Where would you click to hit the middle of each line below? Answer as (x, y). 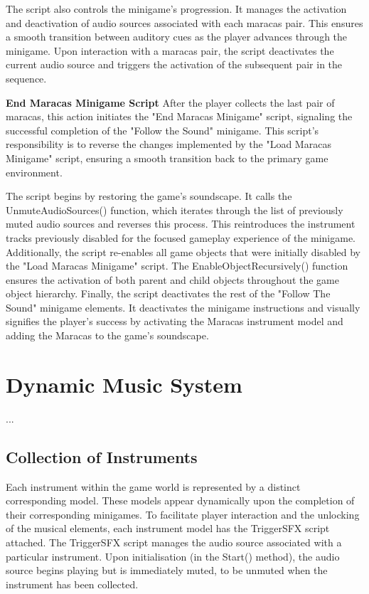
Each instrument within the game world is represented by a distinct (153, 486)
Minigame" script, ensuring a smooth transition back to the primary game (167, 158)
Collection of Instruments (102, 456)
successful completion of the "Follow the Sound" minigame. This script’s (162, 130)
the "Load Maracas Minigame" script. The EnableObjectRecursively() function (177, 266)
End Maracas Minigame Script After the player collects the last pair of (170, 102)
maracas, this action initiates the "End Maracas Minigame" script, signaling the (179, 116)
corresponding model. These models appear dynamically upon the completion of (180, 500)
